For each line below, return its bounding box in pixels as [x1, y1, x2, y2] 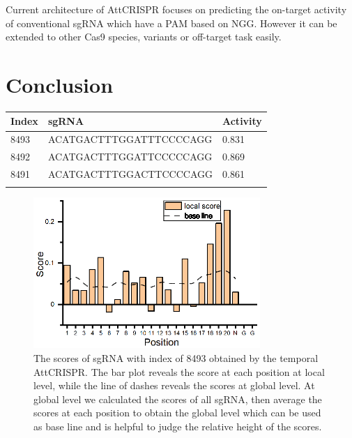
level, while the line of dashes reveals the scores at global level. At [33, 378, 315, 393]
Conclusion [6, 70, 114, 98]
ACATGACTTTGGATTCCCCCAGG [47, 149, 213, 164]
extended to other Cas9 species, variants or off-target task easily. [6, 29, 282, 44]
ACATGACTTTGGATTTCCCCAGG [47, 132, 213, 146]
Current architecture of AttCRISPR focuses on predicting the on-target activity [6, 2, 347, 16]
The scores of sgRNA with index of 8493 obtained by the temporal [33, 351, 319, 365]
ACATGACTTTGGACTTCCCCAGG [47, 166, 213, 181]
